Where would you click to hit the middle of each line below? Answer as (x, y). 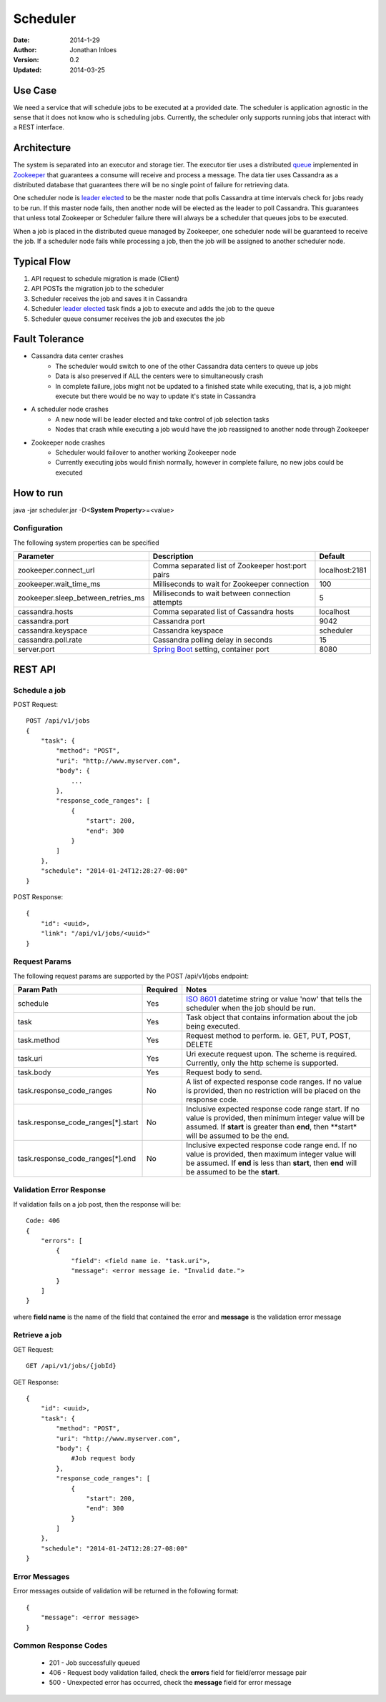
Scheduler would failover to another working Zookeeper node (146, 452)
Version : (26, 60)
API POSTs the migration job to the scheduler (98, 289)
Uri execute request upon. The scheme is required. (272, 1054)
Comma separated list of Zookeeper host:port (229, 566)
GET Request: (33, 1349)
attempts (168, 603)
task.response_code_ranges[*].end (76, 1159)
